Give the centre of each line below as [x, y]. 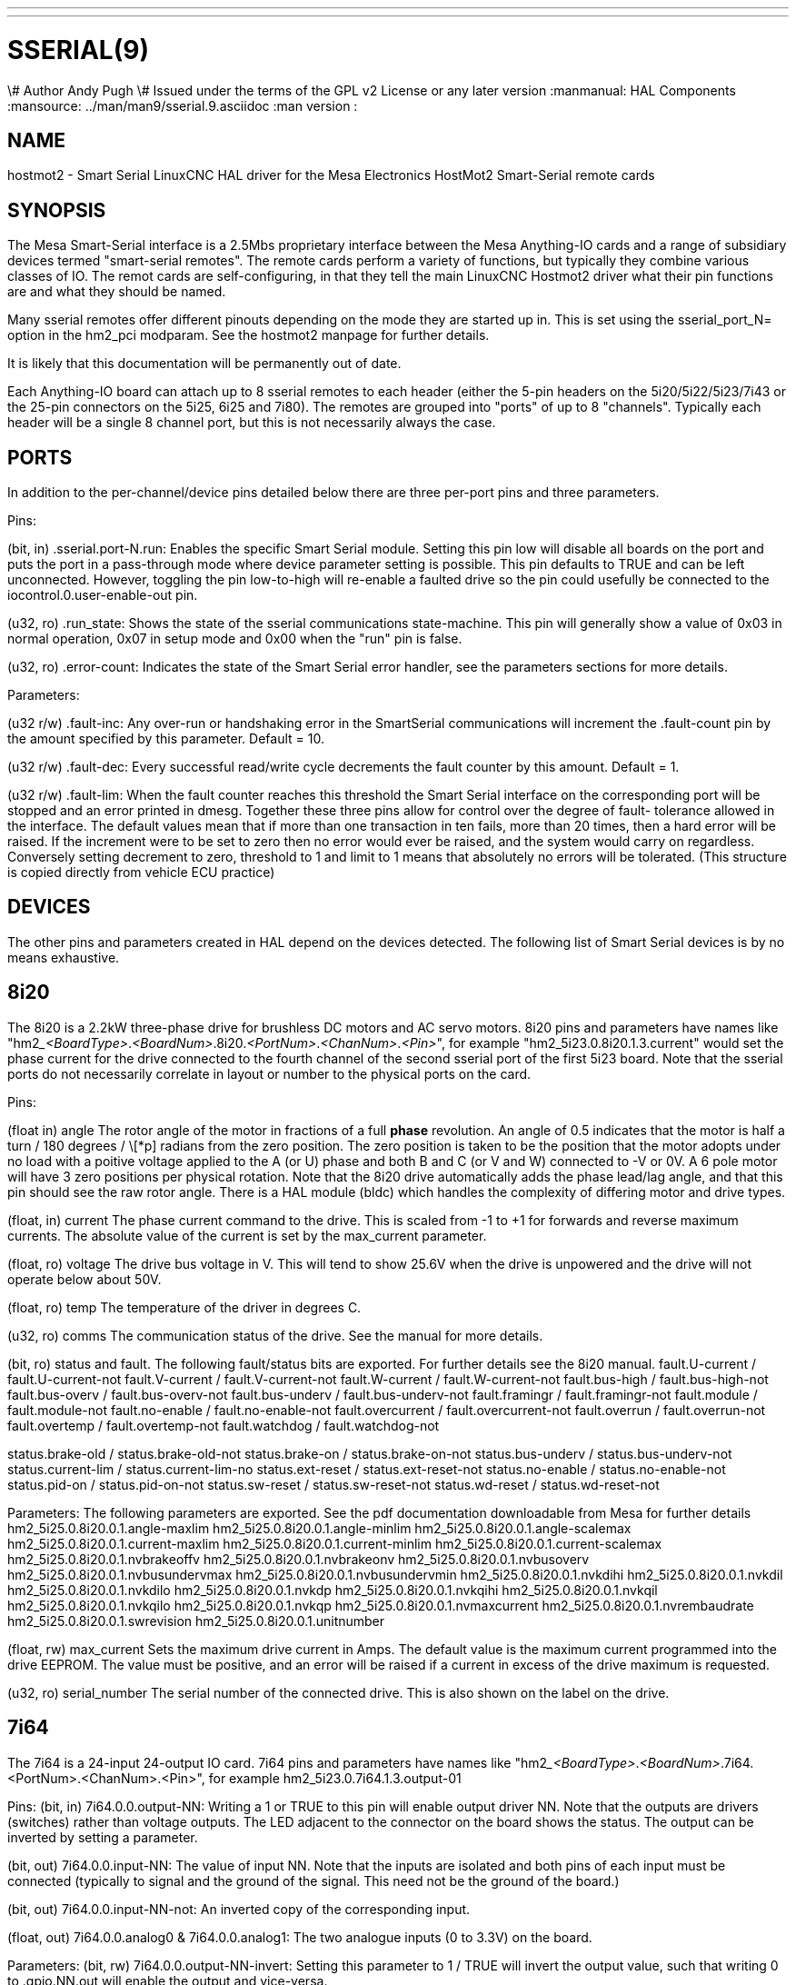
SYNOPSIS [57, 210]
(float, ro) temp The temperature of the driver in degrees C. [184, 1307]
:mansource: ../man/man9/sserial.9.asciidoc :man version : [183, 105]
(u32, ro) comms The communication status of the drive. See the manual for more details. [275, 1335]
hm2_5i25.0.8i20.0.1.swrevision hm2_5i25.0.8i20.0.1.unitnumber [196, 1621]
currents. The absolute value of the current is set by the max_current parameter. [247, 1235]
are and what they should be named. [117, 292]
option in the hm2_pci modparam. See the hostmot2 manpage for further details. [249, 335]
